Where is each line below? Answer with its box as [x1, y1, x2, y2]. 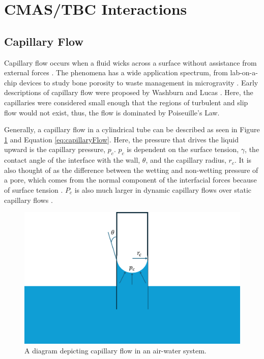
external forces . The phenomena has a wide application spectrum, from [4, 67, 228, 78]
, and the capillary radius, [145, 155, 226, 165]
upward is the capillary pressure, [4, 144, 106, 155]
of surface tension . [4, 184, 63, 195]
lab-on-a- [230, 67, 258, 78]
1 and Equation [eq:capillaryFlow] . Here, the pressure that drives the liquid [4, 134, 239, 144]
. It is [234, 155, 252, 165]
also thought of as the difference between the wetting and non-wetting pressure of [4, 164, 258, 175]
